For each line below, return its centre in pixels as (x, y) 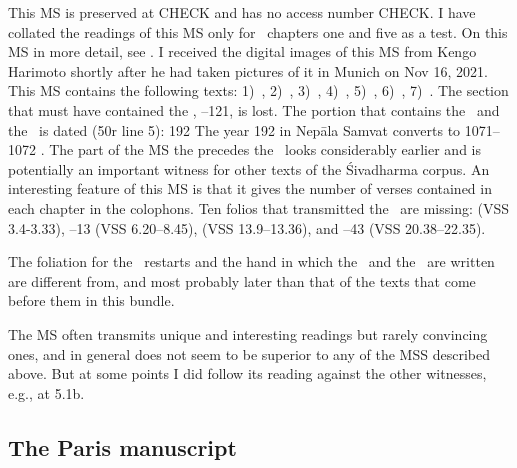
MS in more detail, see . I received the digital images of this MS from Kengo (242, 51)
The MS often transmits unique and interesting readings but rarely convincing (248, 333)
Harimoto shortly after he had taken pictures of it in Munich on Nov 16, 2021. (248, 70)
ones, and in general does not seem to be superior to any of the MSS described (249, 353)
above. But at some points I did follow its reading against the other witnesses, (247, 373)
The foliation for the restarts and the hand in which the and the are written (251, 261)
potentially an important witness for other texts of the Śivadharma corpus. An (249, 168)
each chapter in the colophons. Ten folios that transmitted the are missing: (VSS (259, 207)
